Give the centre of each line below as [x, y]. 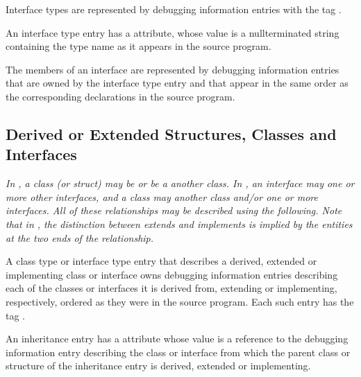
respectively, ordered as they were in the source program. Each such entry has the [180, 301]
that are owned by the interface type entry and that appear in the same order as [177, 83]
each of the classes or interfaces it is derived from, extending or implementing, [171, 288]
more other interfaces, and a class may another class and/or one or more [162, 196]
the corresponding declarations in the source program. [120, 96]
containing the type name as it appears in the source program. [138, 46]
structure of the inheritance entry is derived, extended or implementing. [158, 366]
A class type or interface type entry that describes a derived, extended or [161, 261]
